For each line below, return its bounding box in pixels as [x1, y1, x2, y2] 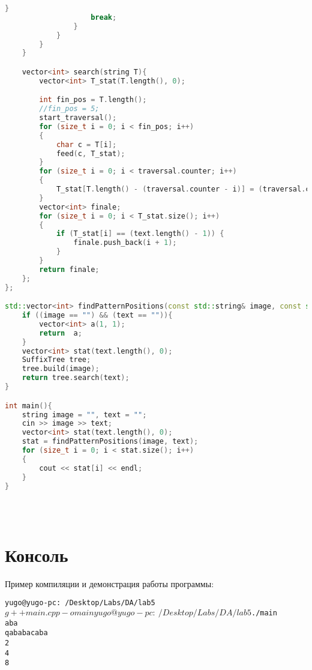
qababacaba [5, 629, 48, 638]
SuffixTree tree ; [22, 355, 91, 364]
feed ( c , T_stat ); [56, 149, 125, 158]
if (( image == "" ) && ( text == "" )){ [22, 311, 173, 320]
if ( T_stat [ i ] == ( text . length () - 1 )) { [56, 229, 224, 238]
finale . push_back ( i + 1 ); [73, 238, 177, 247]
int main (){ [5, 401, 52, 410]
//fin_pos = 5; [39, 104, 100, 113]
